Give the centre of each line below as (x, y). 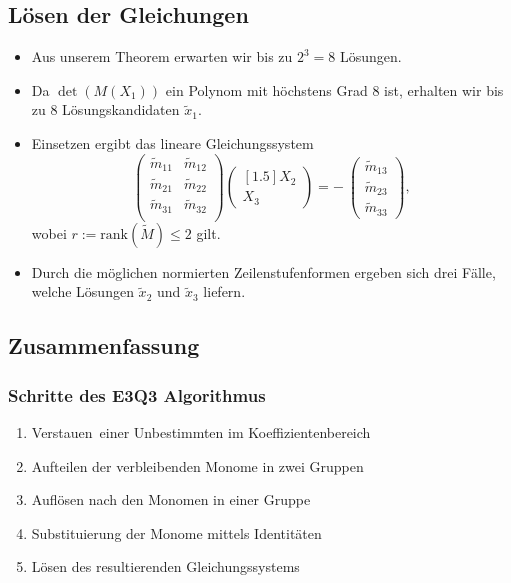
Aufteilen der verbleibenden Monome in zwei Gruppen (197, 465)
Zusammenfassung (104, 345)
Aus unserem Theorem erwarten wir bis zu (162, 56)
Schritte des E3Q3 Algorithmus (137, 394)
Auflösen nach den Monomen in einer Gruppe (171, 499)
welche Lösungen (82, 291)
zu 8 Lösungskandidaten (105, 109)
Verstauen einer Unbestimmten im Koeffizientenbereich (201, 431)
